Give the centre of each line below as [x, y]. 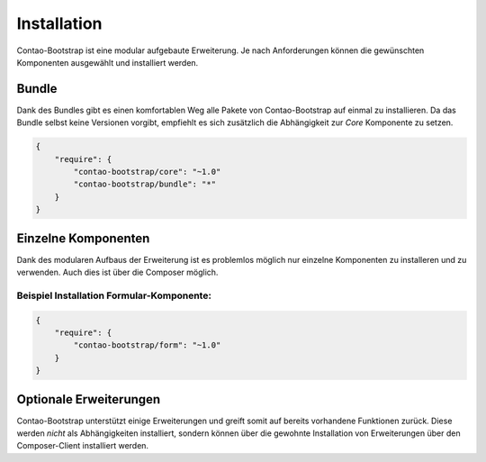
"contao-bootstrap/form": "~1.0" [147, 345]
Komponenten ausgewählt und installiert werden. [108, 62]
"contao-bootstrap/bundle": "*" [144, 184]
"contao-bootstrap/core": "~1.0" [147, 172]
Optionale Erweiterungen [89, 399]
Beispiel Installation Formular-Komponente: [114, 295]
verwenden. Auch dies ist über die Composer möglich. [117, 272]
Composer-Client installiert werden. [82, 446]
